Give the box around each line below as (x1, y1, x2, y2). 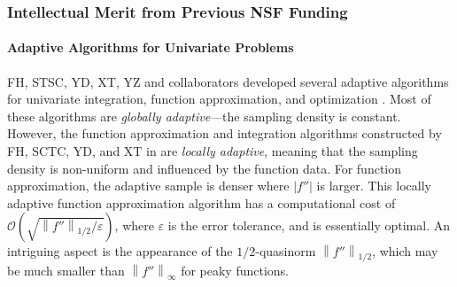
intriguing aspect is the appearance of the (7, 242, 233, 260)
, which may (372, 242, 438, 260)
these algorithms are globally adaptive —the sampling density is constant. (7, 106, 401, 125)
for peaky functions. (181, 261, 290, 280)
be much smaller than (7, 261, 125, 280)
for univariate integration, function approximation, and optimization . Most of (7, 89, 431, 108)
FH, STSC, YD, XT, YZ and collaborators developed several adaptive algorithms (7, 72, 449, 90)
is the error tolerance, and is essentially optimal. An (167, 216, 450, 235)
